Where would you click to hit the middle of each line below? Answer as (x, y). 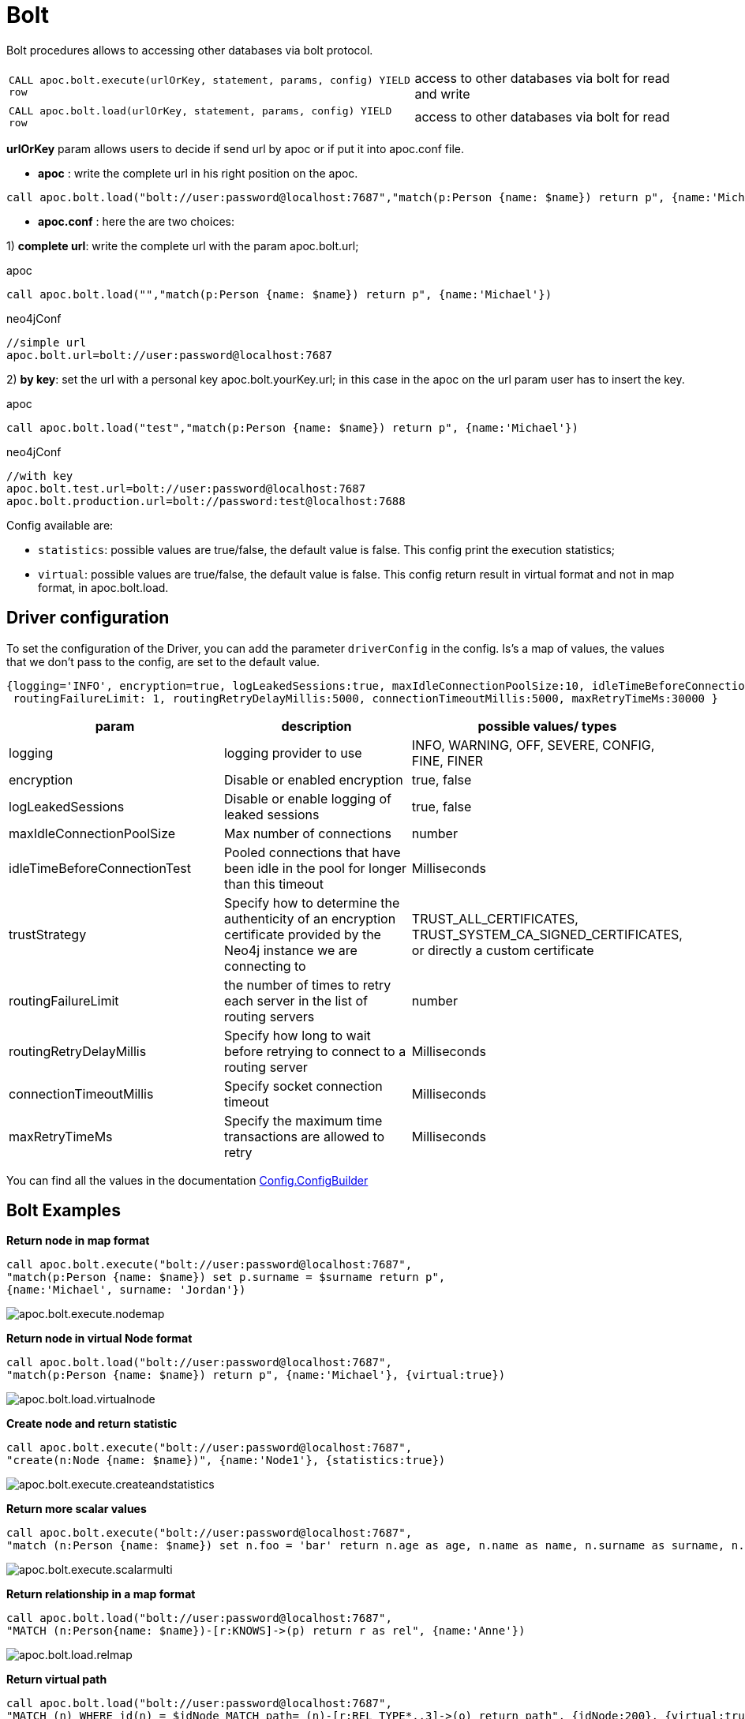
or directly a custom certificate (503, 950)
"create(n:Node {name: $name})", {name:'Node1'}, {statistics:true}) (226, 1461)
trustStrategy (48, 934)
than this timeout (273, 884)
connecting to (265, 966)
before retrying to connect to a (315, 1051)
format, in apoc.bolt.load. (103, 587)
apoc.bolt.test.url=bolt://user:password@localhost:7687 (186, 488)
